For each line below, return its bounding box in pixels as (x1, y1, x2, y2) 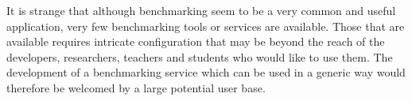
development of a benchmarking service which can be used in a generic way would (6, 64, 406, 80)
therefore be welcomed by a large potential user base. (6, 79, 266, 95)
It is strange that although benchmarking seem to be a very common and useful (6, 2, 396, 18)
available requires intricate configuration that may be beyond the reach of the (6, 33, 385, 50)
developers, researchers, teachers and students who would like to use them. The (6, 48, 393, 65)
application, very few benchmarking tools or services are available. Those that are (6, 17, 405, 34)
